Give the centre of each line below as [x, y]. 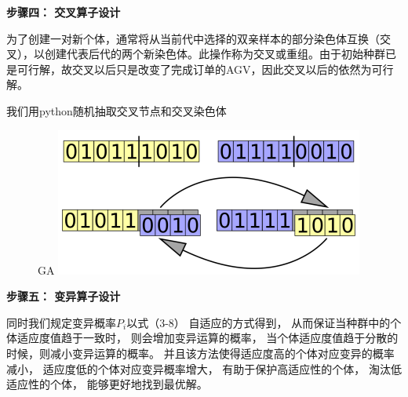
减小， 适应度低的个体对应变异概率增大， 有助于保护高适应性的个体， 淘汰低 [204, 368]
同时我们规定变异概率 [61, 322]
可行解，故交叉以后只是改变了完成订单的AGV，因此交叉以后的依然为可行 [205, 69]
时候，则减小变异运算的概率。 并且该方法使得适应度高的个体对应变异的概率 [200, 353]
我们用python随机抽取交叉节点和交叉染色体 [117, 110]
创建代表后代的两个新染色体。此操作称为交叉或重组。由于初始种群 [215, 54]
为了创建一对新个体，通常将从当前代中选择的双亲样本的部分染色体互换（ [193, 38]
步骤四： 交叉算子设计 [64, 12]
